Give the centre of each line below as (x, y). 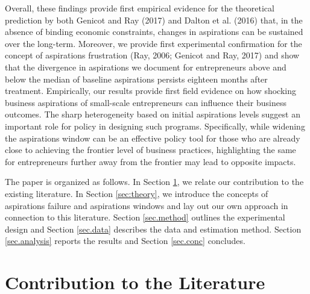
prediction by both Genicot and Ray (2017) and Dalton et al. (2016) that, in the (154, 20)
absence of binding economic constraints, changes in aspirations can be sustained (154, 32)
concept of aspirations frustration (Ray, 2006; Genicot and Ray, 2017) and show (152, 55)
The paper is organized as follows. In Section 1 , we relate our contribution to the (154, 182)
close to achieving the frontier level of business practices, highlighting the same (150, 150)
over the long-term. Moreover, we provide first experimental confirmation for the (153, 43)
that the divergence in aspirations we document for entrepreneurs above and (146, 67)
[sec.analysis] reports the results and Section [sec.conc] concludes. (125, 241)
